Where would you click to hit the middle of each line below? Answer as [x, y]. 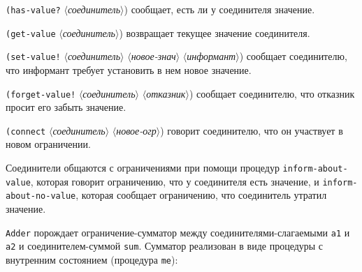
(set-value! [33, 58]
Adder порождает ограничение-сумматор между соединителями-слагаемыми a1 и [178, 232]
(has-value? [33, 10]
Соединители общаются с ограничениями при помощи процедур [143, 168]
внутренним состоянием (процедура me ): [92, 259]
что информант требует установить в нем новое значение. [129, 69]
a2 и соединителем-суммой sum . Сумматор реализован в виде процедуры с [165, 246]
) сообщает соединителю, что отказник [272, 93]
